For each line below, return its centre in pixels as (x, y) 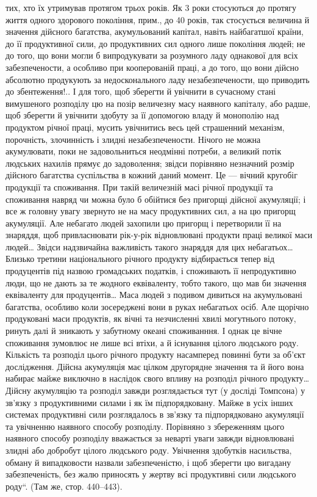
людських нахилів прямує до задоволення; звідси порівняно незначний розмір (150, 163)
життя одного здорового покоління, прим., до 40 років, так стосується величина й (158, 19)
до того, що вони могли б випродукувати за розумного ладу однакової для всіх (152, 55)
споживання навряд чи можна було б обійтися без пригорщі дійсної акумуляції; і (156, 199)
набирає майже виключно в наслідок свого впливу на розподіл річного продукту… (158, 378)
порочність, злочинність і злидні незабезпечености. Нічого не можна (133, 139)
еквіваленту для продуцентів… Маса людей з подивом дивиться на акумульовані (154, 295)
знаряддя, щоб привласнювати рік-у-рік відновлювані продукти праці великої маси (159, 235)
